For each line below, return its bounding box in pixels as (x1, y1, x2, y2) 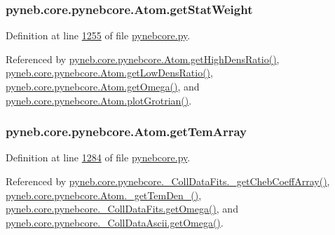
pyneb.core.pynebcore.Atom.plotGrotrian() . (6, 93, 192, 107)
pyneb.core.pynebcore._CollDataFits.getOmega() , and (6, 201, 238, 216)
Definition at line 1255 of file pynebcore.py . (6, 28, 191, 43)
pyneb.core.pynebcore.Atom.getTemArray (6, 123, 247, 140)
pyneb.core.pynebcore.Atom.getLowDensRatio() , (6, 65, 213, 80)
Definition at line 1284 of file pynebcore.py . (6, 150, 191, 165)
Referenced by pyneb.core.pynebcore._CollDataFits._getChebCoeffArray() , (6, 174, 330, 188)
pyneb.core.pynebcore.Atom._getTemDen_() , (6, 187, 202, 202)
